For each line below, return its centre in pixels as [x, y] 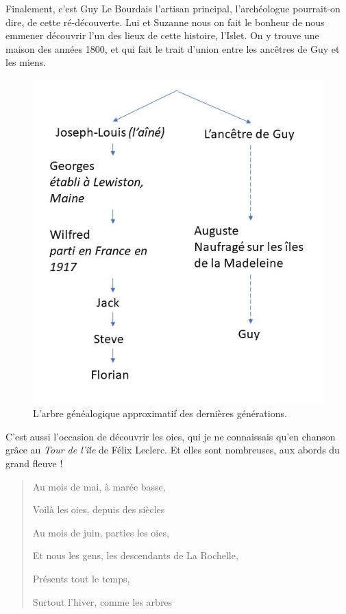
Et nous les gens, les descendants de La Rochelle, [135, 555]
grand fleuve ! [34, 463]
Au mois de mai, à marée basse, [99, 486]
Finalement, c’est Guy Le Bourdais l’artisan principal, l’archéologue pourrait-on [173, 8]
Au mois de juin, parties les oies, [101, 532]
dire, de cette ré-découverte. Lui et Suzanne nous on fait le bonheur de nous [165, 22]
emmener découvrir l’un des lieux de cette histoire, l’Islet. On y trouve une [162, 35]
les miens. [26, 62]
